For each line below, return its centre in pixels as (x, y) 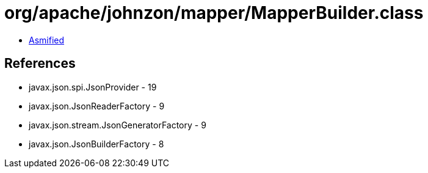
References (40, 64)
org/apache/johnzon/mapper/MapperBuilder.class (214, 13)
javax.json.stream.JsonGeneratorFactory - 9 (118, 125)
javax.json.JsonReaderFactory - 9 (97, 106)
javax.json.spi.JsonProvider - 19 (93, 87)
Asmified (47, 40)
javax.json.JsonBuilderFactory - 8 (96, 144)
